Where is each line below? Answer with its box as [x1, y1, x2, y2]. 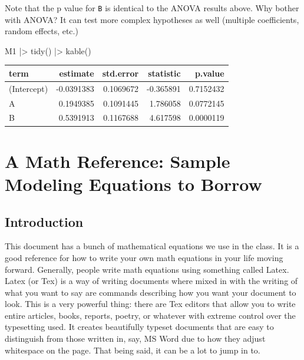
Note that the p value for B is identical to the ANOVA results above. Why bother [5, 2, 299, 14]
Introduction [5, 212, 84, 230]
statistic [148, 67, 181, 79]
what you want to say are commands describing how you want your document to [5, 286, 296, 298]
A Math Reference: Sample [5, 148, 230, 173]
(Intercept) [9, 82, 48, 94]
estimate [59, 67, 94, 79]
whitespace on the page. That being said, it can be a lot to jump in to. [5, 344, 260, 356]
